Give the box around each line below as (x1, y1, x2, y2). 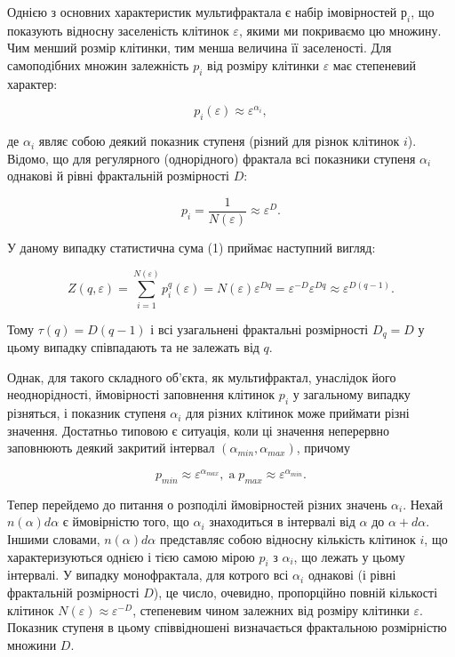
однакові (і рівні (307, 565, 396, 584)
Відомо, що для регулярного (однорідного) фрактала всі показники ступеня (7, 148, 416, 167)
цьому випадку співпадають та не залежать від (7, 338, 259, 357)
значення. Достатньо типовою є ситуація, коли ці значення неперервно (7, 421, 390, 439)
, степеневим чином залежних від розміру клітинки (132, 600, 410, 619)
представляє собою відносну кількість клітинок (159, 530, 416, 549)
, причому (296, 438, 350, 457)
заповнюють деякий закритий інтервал (7, 438, 215, 457)
